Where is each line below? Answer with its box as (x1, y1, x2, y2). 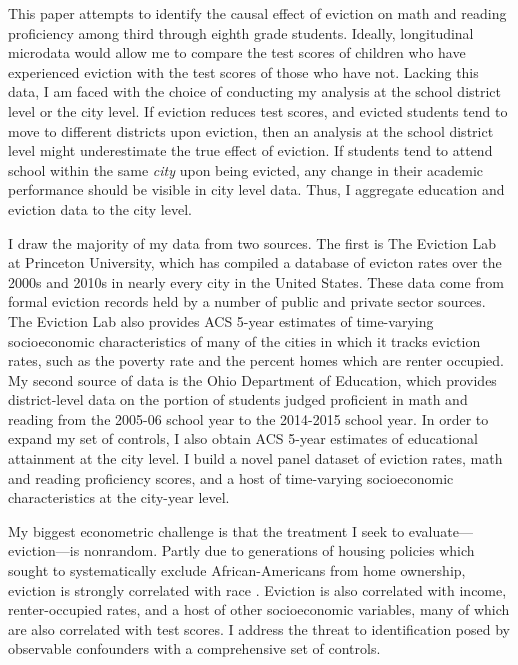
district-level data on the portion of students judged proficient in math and (8, 389, 468, 410)
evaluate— (408, 520, 473, 541)
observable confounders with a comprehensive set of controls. (8, 638, 381, 659)
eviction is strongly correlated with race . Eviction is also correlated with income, (8, 579, 507, 600)
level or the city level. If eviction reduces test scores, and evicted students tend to (8, 100, 508, 121)
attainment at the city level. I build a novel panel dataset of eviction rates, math (8, 448, 503, 469)
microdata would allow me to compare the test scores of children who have (8, 42, 466, 63)
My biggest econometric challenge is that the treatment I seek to (8, 520, 405, 541)
